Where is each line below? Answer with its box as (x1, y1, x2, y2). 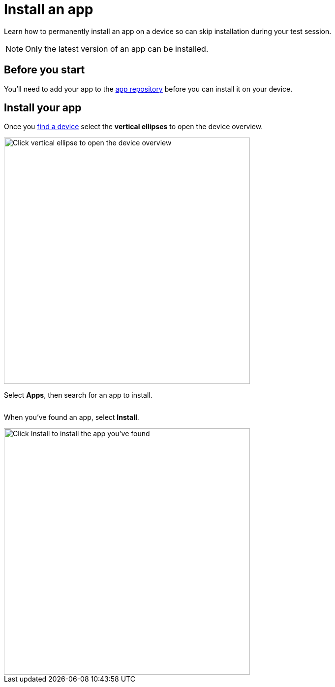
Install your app (4, 102, 82, 114)
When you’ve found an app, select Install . (4, 413, 139, 422)
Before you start (4, 64, 85, 76)
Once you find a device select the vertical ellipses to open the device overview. (4, 122, 263, 131)
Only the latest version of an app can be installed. (25, 43, 209, 54)
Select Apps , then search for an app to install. (4, 391, 152, 400)
